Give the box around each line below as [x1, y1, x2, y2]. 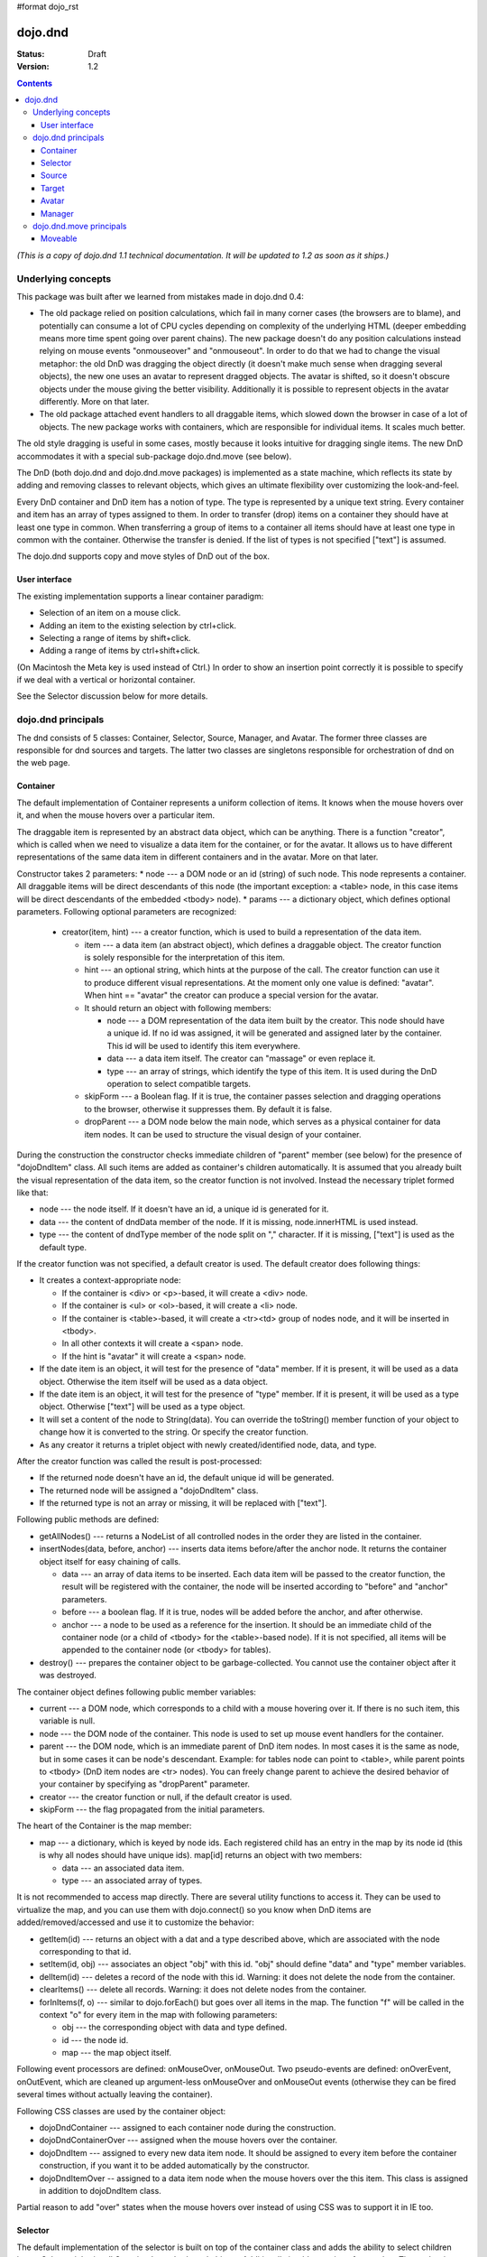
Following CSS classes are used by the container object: [16, 2105, 226, 2116]
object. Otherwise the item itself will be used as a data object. [39, 1376, 269, 1387]
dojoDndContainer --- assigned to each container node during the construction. [39, 2122, 336, 2133]
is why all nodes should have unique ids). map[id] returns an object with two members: [39, 1850, 363, 1861]
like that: [16, 1187, 49, 1198]
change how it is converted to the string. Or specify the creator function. [39, 1426, 308, 1437]
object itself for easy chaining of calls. [39, 1556, 181, 1566]
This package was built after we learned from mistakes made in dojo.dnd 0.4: [16, 291, 304, 302]
